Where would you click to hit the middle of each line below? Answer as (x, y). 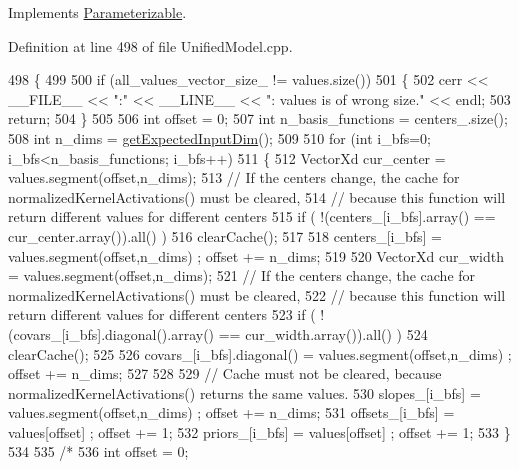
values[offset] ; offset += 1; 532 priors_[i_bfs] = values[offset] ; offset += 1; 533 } (259, 431)
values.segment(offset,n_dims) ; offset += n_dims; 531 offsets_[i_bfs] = (231, 412)
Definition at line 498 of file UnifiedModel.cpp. (150, 45)
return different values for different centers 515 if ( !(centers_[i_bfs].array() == (252, 216)
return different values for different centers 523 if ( (162, 314)
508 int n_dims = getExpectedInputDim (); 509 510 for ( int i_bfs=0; (220, 137)
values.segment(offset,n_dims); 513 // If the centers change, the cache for (234, 177)
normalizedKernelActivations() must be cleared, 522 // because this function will (257, 294)
